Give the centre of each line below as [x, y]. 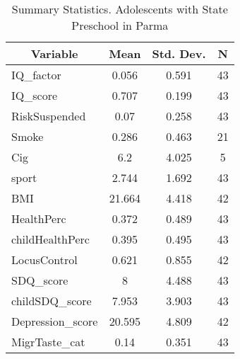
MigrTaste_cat [48, 342]
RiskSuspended [49, 116]
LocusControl [44, 260]
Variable [54, 53]
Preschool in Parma [120, 25]
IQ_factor [36, 75]
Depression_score [55, 321]
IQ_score [35, 95]
